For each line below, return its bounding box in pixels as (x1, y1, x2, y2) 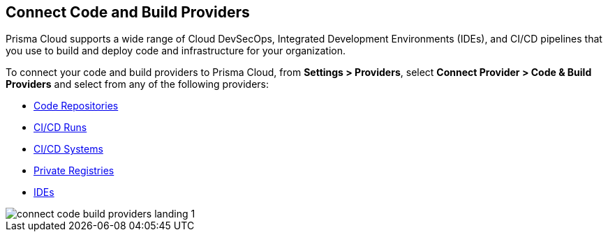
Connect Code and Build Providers (6, 3, 250, 21)
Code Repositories (34, 100, 119, 112)
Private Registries (34, 165, 114, 177)
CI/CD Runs (34, 121, 87, 134)
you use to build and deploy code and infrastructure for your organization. (6, 45, 346, 57)
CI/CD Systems (34, 143, 103, 155)
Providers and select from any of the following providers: (6, 78, 269, 91)
